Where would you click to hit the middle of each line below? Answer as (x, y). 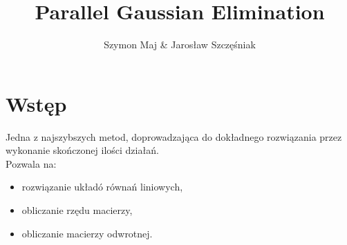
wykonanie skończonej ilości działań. (82, 150)
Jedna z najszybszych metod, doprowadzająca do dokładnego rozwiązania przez (174, 136)
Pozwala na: (31, 163)
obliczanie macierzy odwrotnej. (87, 233)
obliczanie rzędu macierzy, (77, 210)
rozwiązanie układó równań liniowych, (102, 187)
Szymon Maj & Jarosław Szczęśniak (180, 45)
